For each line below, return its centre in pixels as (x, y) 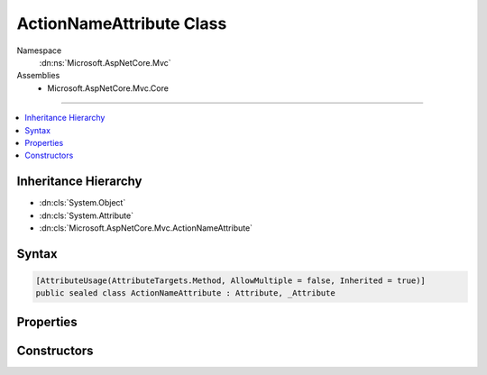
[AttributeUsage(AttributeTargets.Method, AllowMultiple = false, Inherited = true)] (230, 280)
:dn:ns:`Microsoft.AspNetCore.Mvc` (105, 62)
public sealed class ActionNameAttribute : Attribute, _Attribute (185, 293)
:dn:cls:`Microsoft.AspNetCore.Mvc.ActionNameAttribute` (146, 228)
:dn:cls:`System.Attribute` (87, 215)
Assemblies (38, 76)
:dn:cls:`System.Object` (83, 203)
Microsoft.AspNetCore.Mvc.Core (108, 88)
